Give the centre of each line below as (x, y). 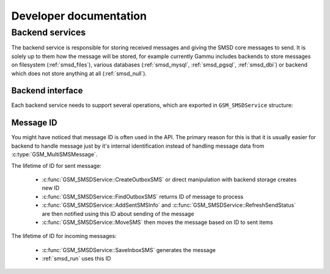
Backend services (49, 32)
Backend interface (47, 91)
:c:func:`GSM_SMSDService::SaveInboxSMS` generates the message (129, 250)
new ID (51, 188)
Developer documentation (79, 16)
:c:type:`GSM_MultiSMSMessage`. (54, 154)
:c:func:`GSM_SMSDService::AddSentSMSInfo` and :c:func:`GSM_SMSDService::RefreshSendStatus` (169, 205)
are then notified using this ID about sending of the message (118, 214)
